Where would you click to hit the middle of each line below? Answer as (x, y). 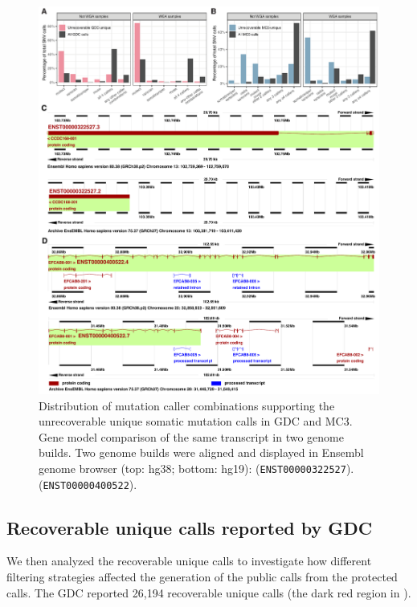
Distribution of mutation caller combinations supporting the (187, 405)
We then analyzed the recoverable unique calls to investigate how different (189, 561)
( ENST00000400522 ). (88, 484)
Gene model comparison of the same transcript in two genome (191, 436)
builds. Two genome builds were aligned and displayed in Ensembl (201, 452)
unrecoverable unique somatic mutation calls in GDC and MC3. (196, 421)
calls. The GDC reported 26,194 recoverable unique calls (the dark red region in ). (209, 592)
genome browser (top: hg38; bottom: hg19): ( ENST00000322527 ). (196, 468)
